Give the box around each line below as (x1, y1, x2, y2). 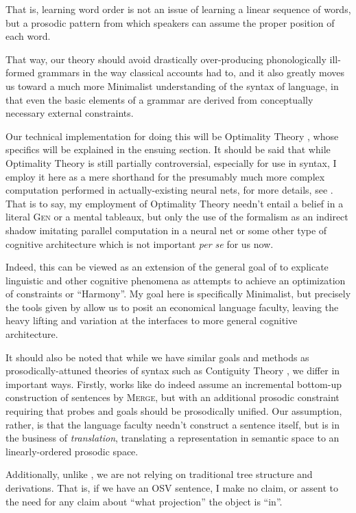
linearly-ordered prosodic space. (5, 444, 139, 458)
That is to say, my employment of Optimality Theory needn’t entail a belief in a (5, 196, 344, 210)
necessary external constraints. (5, 106, 134, 120)
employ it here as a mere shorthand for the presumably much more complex (5, 169, 325, 183)
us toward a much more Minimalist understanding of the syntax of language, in (5, 78, 339, 93)
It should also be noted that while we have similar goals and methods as (5, 350, 309, 364)
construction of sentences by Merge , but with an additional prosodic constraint (5, 390, 340, 404)
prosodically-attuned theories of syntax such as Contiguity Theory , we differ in (5, 363, 340, 378)
